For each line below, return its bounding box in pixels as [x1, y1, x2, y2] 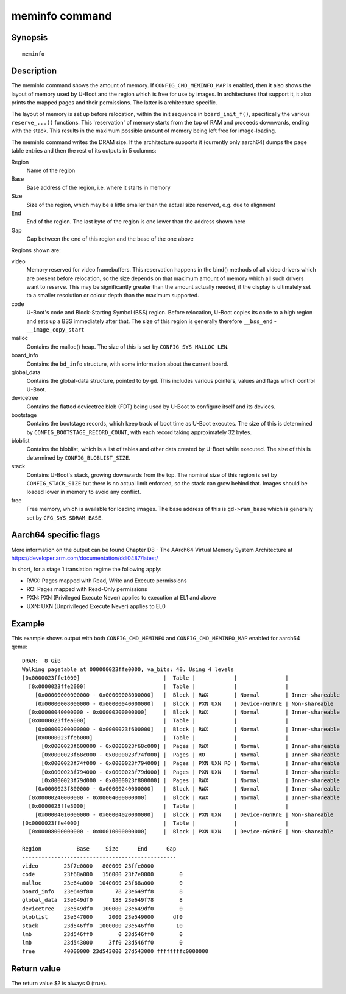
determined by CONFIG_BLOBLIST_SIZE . [26, 454, 131, 461]
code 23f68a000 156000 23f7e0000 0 [22, 871, 183, 878]
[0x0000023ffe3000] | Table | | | [28, 803, 289, 810]
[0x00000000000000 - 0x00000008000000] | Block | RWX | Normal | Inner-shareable [34, 692, 341, 698]
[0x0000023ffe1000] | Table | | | [22, 675, 289, 681]
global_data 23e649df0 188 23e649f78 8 [22, 896, 183, 904]
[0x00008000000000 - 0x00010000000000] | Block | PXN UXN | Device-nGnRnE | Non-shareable [28, 828, 334, 835]
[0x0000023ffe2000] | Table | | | [28, 683, 289, 690]
